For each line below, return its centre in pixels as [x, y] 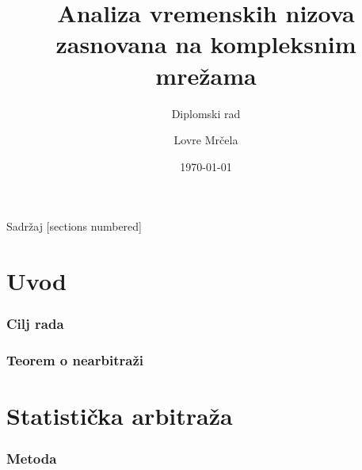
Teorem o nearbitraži [75, 360]
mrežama [206, 75]
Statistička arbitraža [120, 416]
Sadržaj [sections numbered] [74, 226]
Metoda [32, 459]
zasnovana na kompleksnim [206, 44]
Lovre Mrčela [206, 140]
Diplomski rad [206, 113]
